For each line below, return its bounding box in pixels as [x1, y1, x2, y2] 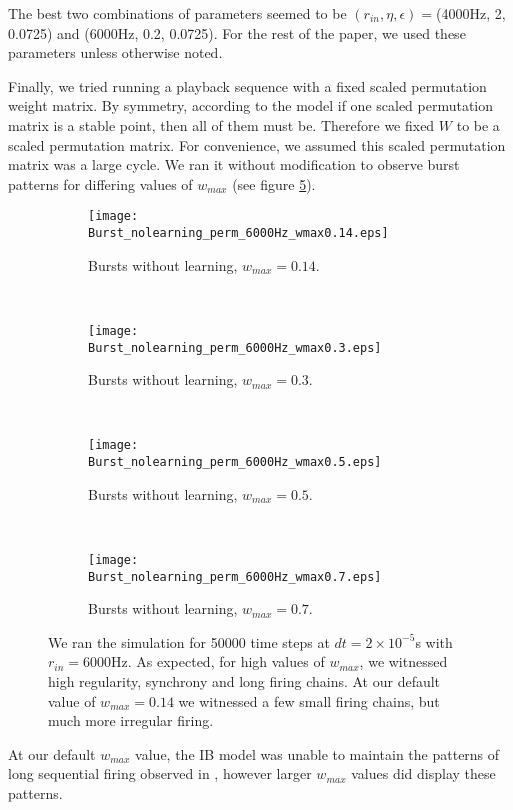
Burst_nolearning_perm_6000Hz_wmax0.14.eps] [88, 226, 389, 240]
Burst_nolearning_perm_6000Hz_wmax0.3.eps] [88, 340, 382, 355]
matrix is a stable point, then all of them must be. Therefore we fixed [8, 114, 435, 135]
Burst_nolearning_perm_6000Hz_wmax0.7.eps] [88, 569, 382, 584]
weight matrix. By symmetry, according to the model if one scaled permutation [8, 95, 494, 116]
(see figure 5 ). [232, 173, 316, 194]
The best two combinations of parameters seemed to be [8, 3, 347, 23]
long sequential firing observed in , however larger [8, 763, 312, 784]
